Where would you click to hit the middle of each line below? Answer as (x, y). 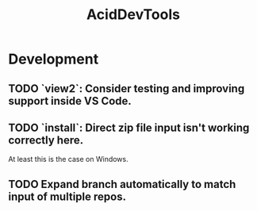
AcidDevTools (133, 15)
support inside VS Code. (70, 101)
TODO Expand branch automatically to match (122, 184)
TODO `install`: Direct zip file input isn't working (129, 127)
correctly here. (46, 140)
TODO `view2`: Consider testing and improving (127, 88)
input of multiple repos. (67, 196)
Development (54, 59)
